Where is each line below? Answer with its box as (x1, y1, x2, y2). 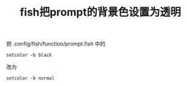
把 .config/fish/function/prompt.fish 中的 (6, 40, 106, 48)
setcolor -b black (6, 52, 52, 59)
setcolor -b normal (6, 75, 55, 81)
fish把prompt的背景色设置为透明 (20, 5, 181, 19)
